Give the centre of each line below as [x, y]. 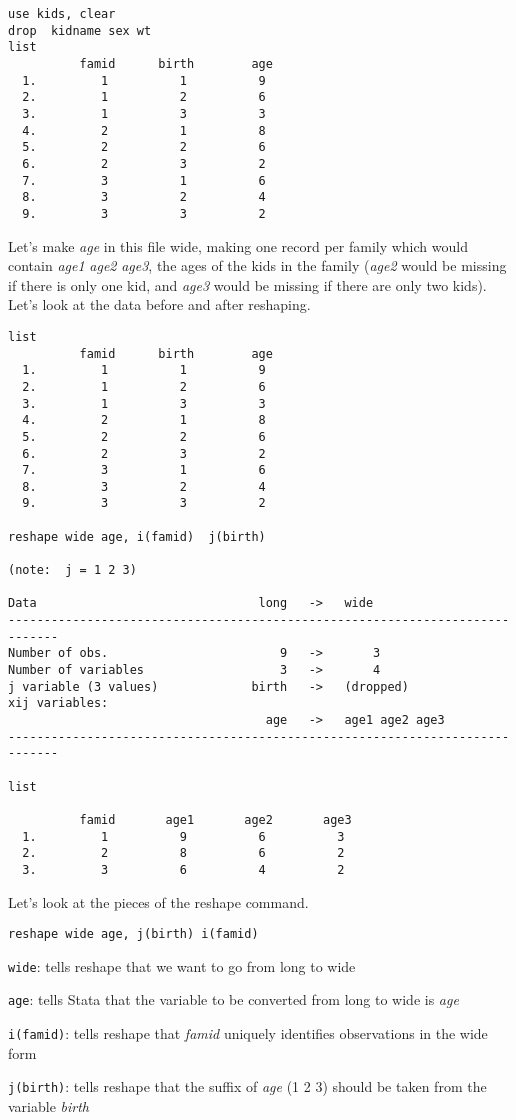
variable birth [48, 1106]
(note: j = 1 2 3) [72, 570]
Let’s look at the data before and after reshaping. [159, 304]
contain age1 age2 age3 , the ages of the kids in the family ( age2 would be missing [257, 265]
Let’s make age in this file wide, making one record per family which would [238, 245]
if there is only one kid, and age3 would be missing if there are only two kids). [247, 284]
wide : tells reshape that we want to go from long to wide [182, 965]
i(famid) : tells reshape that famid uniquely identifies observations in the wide [248, 1033]
